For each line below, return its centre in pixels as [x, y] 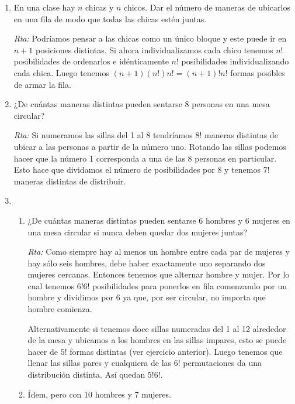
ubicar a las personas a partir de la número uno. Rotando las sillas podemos [150, 146]
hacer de [43, 351]
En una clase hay [44, 7]
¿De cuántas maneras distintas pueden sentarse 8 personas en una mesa [142, 104]
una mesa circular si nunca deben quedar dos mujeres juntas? [138, 232]
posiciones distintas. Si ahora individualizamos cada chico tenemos [154, 49]
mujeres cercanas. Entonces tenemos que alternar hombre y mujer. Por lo [159, 274]
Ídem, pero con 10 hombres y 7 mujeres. [99, 394]
